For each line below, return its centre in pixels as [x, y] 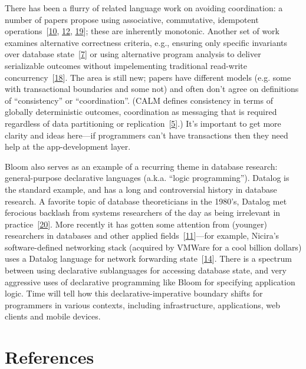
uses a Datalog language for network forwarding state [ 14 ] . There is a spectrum [148, 258]
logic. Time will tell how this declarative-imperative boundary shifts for [134, 293]
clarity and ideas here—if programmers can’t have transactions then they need [147, 135]
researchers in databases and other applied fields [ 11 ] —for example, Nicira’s [142, 235]
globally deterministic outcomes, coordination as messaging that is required [141, 112]
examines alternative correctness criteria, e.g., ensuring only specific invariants [146, 42]
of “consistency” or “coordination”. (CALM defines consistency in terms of [139, 100]
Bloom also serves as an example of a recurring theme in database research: [141, 166]
